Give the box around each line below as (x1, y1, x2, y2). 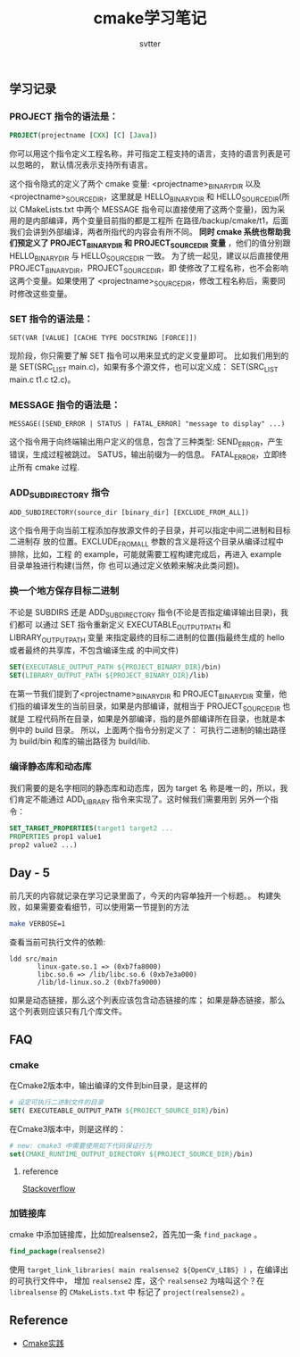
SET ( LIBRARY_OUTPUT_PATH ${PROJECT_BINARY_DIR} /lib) (9, 670, 210, 679)
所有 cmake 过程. (16, 462, 80, 472)
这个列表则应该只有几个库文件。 (9, 1005, 127, 1016)
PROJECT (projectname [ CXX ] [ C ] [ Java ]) (9, 131, 158, 140)
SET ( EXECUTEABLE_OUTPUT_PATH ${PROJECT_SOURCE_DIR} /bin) (9, 1106, 229, 1116)
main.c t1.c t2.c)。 (9, 374, 76, 385)
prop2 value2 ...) (9, 841, 78, 850)
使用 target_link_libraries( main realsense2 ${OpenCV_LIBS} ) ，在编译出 (9, 1264, 288, 1275)
